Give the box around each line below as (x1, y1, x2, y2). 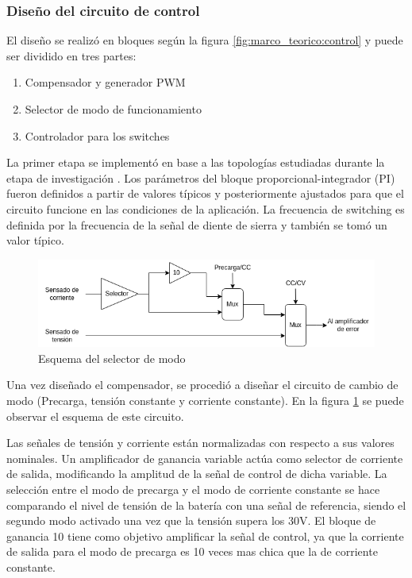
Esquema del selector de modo (38, 349, 186, 366)
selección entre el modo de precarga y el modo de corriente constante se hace (6, 480, 380, 497)
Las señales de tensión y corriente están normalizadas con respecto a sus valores (6, 434, 395, 451)
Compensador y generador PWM (25, 74, 186, 91)
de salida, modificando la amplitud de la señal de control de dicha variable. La (6, 465, 387, 482)
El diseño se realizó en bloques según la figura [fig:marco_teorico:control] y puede (6, 32, 403, 48)
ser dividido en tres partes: (6, 47, 137, 64)
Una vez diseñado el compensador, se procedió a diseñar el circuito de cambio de (6, 376, 399, 393)
